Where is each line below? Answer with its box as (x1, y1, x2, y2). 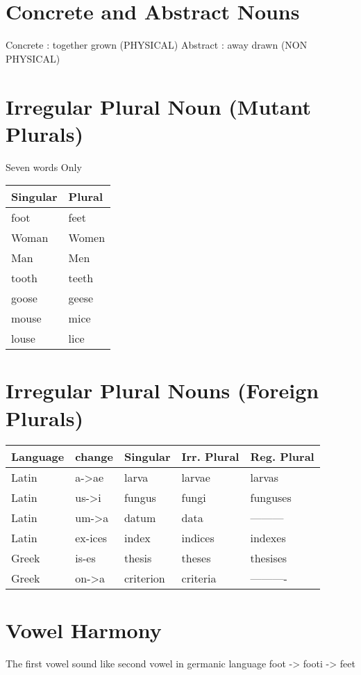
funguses (250, 489, 292, 505)
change (75, 448, 113, 464)
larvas (250, 469, 279, 485)
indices (181, 529, 215, 546)
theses (181, 549, 211, 566)
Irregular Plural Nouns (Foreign (6, 376, 319, 405)
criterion (124, 569, 165, 586)
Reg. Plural (250, 448, 314, 464)
